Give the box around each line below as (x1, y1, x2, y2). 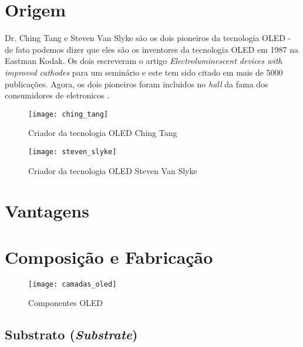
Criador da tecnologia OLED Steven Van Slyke (28, 164, 197, 176)
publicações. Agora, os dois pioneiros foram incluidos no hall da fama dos (5, 77, 268, 90)
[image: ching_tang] (28, 110, 109, 118)
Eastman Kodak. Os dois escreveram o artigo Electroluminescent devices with (5, 55, 282, 67)
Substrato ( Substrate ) (5, 325, 138, 343)
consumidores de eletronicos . (5, 89, 110, 101)
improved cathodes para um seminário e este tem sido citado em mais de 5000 (5, 66, 283, 78)
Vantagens (5, 199, 89, 223)
